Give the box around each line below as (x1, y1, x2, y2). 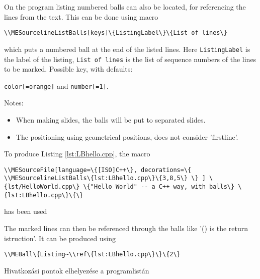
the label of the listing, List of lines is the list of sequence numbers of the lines (4, 53, 256, 64)
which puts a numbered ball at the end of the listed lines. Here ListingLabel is (4, 43, 250, 54)
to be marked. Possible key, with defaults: (4, 64, 133, 74)
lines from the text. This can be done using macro (4, 11, 158, 22)
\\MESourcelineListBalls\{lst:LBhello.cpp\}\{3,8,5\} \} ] (4, 175, 206, 182)
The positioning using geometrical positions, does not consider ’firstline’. (16, 131, 238, 142)
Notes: (4, 97, 24, 108)
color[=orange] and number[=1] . (4, 80, 109, 91)
